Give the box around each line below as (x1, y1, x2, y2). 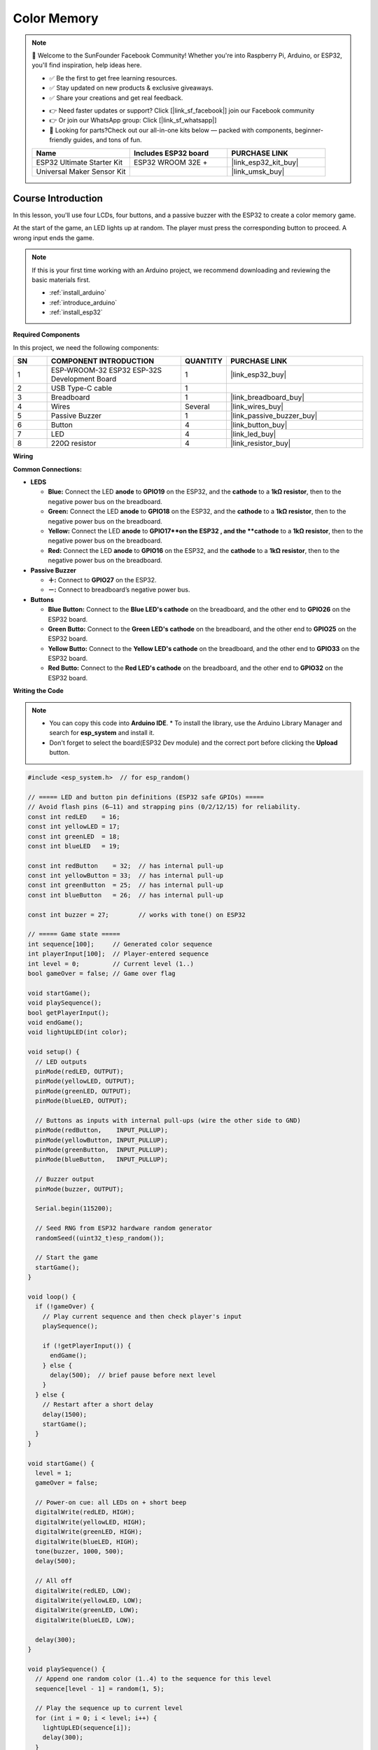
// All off (35, 1577, 73, 1585)
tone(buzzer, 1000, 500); (35, 1548, 124, 1555)
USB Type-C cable (50, 384, 113, 393)
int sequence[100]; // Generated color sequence (27, 940, 213, 948)
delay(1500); (42, 1410, 87, 1418)
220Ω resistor (50, 438, 97, 448)
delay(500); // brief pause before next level (50, 1371, 216, 1379)
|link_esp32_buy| (230, 370, 287, 379)
